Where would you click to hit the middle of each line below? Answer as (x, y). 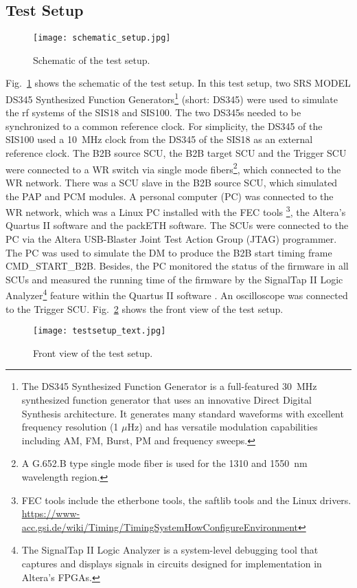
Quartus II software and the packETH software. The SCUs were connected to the (177, 225)
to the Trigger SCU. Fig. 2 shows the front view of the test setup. (145, 308)
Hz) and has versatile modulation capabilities (222, 427)
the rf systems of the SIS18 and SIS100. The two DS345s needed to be (153, 112)
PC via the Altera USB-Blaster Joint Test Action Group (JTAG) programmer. (171, 238)
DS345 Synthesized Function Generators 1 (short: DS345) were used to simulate (172, 98)
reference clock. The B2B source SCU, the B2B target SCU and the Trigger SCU (176, 153)
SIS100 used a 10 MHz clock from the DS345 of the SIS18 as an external (159, 139)
